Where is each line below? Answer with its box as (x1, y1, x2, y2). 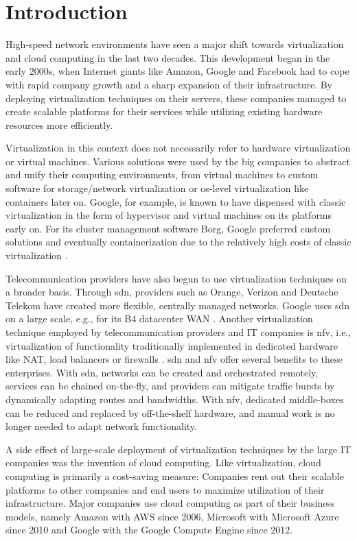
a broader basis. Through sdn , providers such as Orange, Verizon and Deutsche (5, 285, 338, 299)
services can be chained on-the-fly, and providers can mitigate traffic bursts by (5, 378, 335, 393)
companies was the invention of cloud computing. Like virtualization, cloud (5, 455, 321, 470)
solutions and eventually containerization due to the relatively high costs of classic (5, 235, 352, 249)
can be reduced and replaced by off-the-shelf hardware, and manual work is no (5, 405, 335, 420)
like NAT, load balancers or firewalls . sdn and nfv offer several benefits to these (5, 352, 343, 366)
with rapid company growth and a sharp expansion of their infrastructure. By (5, 77, 332, 91)
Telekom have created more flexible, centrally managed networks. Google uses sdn (5, 298, 350, 312)
